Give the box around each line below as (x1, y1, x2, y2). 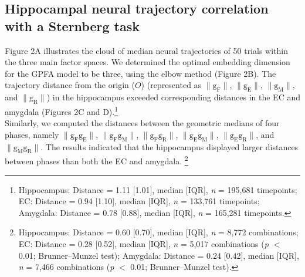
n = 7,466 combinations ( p (18, 261, 114, 273)
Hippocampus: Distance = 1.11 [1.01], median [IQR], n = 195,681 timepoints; (18, 183, 297, 195)
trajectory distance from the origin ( (5, 79, 135, 91)
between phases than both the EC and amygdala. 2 (5, 153, 188, 167)
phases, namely (5, 128, 59, 140)
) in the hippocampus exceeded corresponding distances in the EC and (46, 91, 300, 103)
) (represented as (141, 79, 202, 91)
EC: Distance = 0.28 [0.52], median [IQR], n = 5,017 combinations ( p (18, 238, 269, 250)
